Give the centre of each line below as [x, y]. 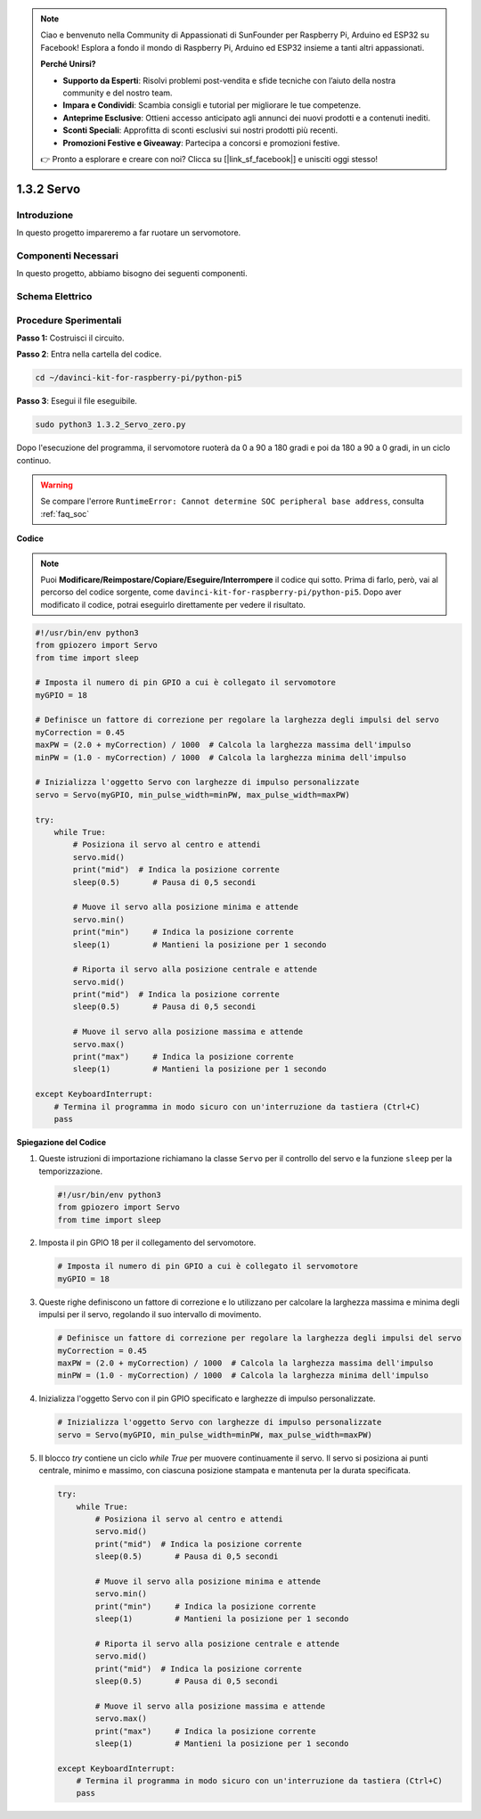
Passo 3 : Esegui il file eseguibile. [77, 401]
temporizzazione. [70, 1171]
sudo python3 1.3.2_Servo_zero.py [110, 425]
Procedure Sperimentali [69, 320]
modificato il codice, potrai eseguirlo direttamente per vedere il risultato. [173, 604]
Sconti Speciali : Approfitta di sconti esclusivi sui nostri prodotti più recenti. [200, 130]
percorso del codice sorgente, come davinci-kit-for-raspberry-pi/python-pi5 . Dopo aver [221, 592]
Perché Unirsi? [69, 64]
